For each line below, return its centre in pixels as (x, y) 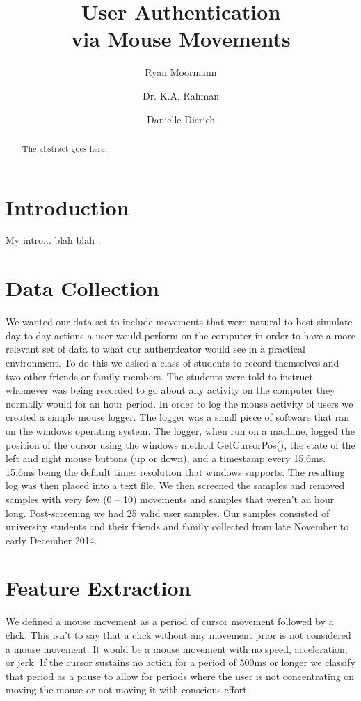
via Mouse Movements (181, 39)
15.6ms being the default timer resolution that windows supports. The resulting (175, 471)
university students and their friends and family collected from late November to (177, 526)
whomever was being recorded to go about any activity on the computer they (170, 390)
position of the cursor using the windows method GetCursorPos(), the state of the (180, 444)
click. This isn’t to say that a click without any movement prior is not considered (178, 635)
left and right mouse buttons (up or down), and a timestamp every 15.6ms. (166, 458)
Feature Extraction (98, 588)
